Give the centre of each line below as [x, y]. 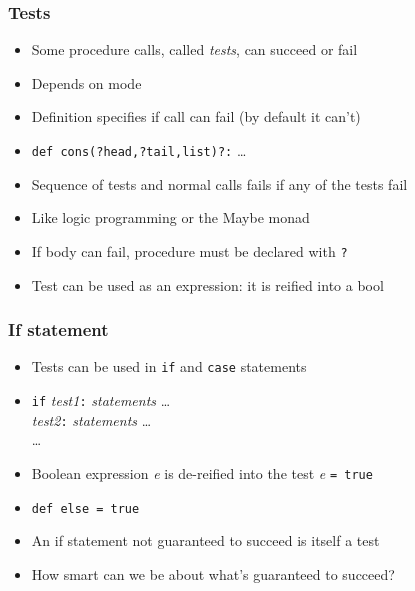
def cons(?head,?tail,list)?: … [139, 150]
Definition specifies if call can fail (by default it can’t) [196, 116]
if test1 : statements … [101, 399]
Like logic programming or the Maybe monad [170, 217]
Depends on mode [86, 82]
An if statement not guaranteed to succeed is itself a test [205, 540]
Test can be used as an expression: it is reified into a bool [207, 284]
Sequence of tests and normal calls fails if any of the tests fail [219, 183]
